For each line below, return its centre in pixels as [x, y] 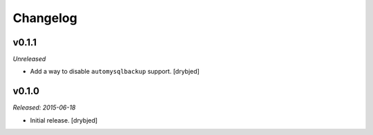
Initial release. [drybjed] [64, 120]
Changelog [45, 18]
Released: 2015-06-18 [44, 107]
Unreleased [29, 59]
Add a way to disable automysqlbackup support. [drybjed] [115, 72]
